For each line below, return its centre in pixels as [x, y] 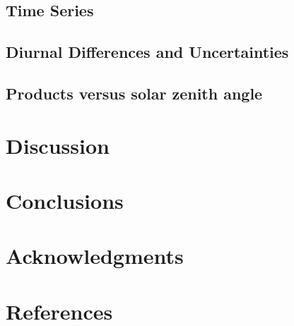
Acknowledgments [95, 256]
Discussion [58, 145]
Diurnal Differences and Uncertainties [147, 52]
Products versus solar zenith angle [134, 93]
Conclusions [65, 200]
